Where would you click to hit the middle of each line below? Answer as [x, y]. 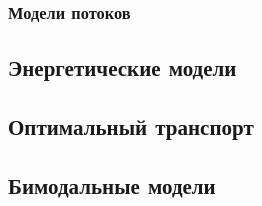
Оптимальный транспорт [131, 126]
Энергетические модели [122, 67]
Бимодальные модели [112, 184]
